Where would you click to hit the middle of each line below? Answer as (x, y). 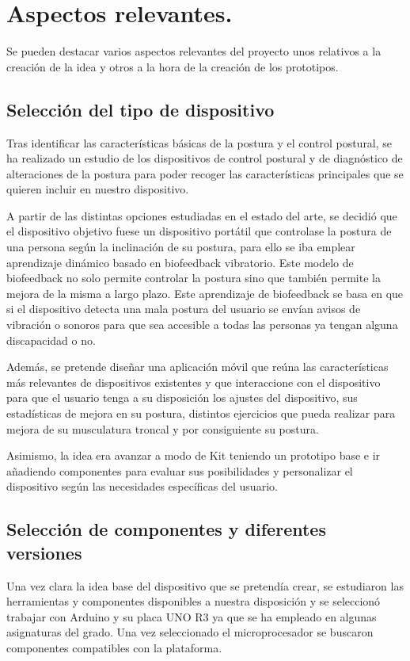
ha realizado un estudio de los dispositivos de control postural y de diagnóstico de (205, 158)
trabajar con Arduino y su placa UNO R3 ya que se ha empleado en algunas (192, 616)
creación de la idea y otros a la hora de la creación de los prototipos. (173, 66)
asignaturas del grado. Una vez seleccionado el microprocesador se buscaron (190, 632)
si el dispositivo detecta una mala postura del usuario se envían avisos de (184, 309)
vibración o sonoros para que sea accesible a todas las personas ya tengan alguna (202, 325)
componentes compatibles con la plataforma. (114, 647)
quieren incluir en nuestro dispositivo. (98, 189)
